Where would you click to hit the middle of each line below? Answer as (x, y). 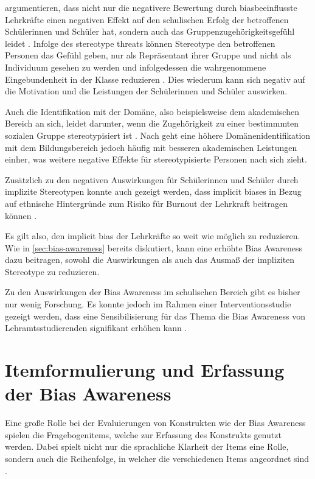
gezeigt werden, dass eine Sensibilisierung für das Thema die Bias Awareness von (155, 316)
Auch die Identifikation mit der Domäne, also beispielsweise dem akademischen (152, 111)
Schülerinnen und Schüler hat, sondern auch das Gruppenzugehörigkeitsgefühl (150, 31)
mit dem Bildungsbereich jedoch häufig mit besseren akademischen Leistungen (151, 147)
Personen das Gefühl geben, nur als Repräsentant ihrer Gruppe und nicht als (148, 55)
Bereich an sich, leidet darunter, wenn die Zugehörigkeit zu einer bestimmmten (152, 123)
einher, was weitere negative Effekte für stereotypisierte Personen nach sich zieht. (156, 159)
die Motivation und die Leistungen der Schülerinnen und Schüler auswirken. (146, 91)
